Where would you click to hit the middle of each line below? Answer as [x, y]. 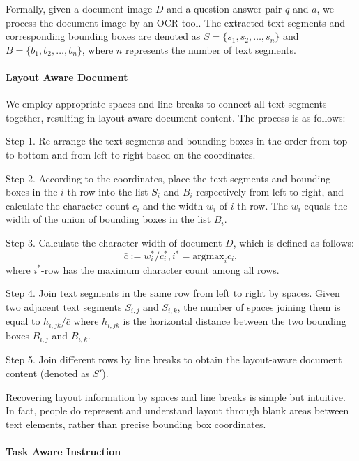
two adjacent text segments [64, 307]
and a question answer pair [224, 8]
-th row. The [261, 205]
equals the [326, 205]
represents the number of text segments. [211, 49]
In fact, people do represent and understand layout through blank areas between [177, 410]
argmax [208, 257]
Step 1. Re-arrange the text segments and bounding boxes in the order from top [177, 141]
